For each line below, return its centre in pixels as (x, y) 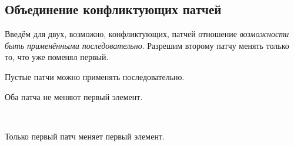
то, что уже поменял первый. (57, 57)
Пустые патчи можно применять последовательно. (95, 76)
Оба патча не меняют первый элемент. (74, 96)
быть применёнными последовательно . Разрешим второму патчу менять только (147, 45)
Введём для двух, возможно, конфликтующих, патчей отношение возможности (147, 34)
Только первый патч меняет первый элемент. (85, 136)
